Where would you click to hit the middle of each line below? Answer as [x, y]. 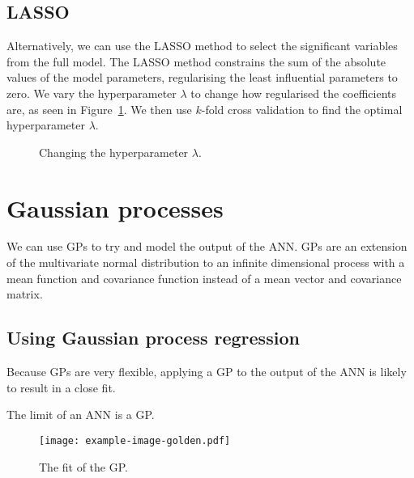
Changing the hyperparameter [114, 152]
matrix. [25, 294]
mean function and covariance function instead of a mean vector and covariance [204, 278]
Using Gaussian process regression [153, 338]
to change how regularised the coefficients [294, 93]
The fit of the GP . [83, 466]
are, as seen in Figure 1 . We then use [99, 109]
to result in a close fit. [61, 387]
